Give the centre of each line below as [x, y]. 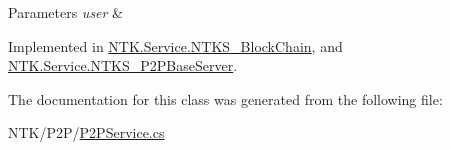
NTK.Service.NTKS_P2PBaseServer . [123, 65]
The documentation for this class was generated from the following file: [225, 98]
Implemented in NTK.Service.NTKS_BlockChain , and [175, 45]
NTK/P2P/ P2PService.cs [86, 132]
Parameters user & [66, 12]
